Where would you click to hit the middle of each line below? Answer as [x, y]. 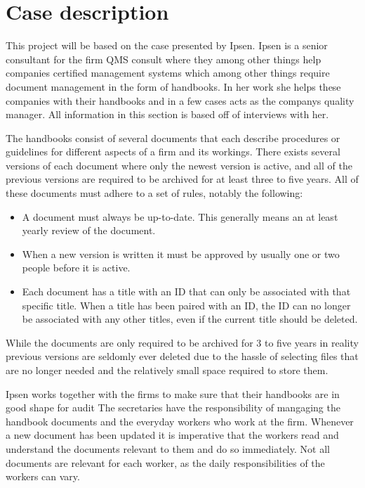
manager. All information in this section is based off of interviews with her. [167, 114]
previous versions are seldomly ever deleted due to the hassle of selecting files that [182, 356]
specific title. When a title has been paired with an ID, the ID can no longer [186, 305]
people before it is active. [76, 268]
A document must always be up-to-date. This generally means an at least [180, 216]
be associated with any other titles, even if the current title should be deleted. [190, 319]
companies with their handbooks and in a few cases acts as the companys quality [180, 100]
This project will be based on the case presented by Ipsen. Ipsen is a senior [167, 45]
